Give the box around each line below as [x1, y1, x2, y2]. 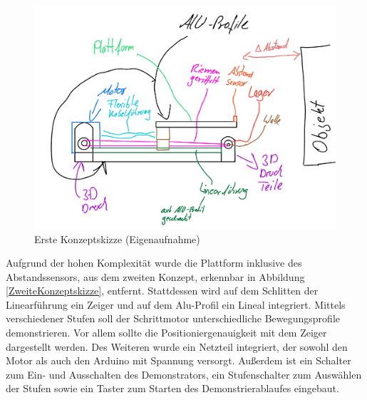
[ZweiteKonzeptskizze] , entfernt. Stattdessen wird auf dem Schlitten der [6, 283, 319, 298]
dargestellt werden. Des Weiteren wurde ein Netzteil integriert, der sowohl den [6, 339, 348, 354]
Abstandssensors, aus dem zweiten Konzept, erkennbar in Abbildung [6, 269, 305, 284]
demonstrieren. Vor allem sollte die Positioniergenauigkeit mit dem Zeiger [6, 325, 327, 340]
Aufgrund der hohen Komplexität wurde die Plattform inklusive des [6, 255, 302, 270]
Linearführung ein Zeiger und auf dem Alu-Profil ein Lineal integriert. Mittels [6, 297, 346, 312]
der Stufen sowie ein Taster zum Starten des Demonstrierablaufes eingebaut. [6, 381, 339, 396]
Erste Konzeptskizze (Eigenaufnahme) [34, 231, 200, 246]
